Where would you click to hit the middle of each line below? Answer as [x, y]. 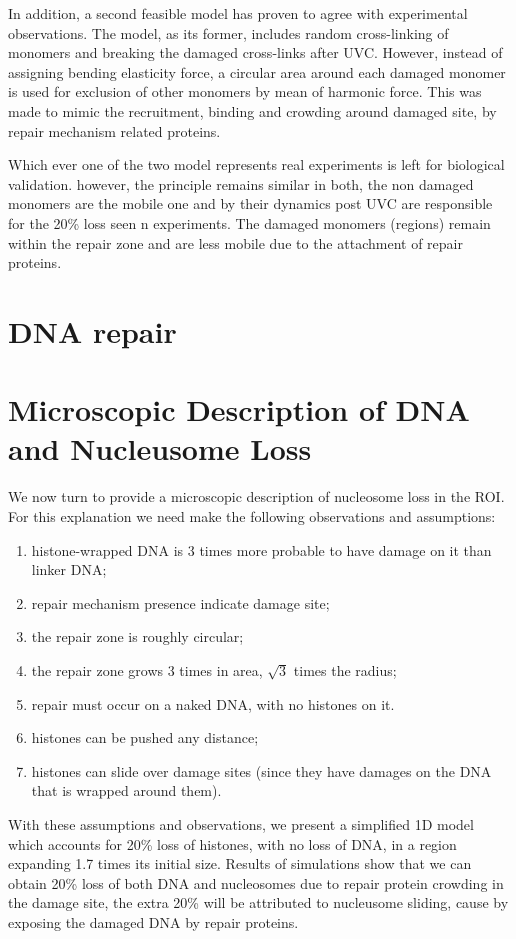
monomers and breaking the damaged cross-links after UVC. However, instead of [255, 52]
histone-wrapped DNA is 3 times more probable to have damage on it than [261, 549]
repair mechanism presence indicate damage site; [180, 602]
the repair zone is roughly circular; [137, 636]
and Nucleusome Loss [160, 448]
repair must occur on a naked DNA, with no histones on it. [213, 703]
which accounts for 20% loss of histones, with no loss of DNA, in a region [232, 843]
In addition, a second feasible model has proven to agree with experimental [238, 13]
